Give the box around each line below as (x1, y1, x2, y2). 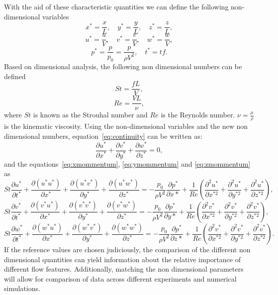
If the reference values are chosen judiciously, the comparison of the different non (4, 244, 251, 255)
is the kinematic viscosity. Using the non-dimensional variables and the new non (4, 121, 248, 131)
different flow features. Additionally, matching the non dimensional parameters (4, 264, 244, 274)
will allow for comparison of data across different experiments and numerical (4, 273, 237, 284)
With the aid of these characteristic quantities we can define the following (4, 1, 229, 11)
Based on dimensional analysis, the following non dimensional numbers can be (4, 61, 242, 72)
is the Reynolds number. (161, 109, 235, 120)
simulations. (4, 283, 40, 294)
